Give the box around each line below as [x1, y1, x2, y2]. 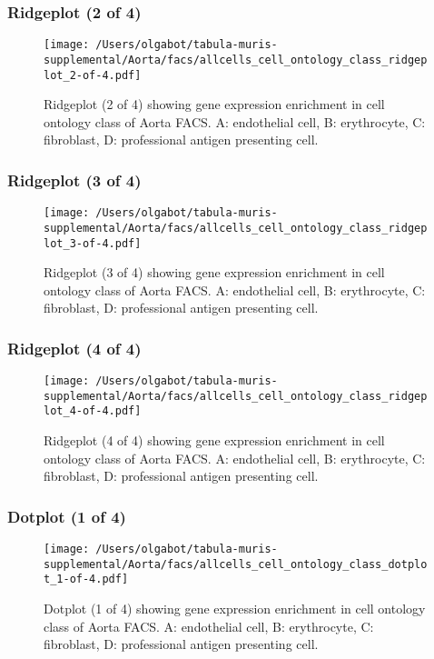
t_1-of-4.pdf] [44, 573, 129, 586]
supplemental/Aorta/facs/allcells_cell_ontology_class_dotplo [44, 557, 428, 571]
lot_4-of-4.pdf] [44, 404, 142, 418]
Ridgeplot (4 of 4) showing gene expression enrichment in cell [44, 431, 385, 450]
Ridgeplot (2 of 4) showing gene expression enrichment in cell [44, 95, 385, 114]
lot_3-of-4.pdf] [44, 236, 142, 250]
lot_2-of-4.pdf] [44, 68, 142, 82]
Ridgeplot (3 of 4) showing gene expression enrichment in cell [44, 263, 385, 282]
